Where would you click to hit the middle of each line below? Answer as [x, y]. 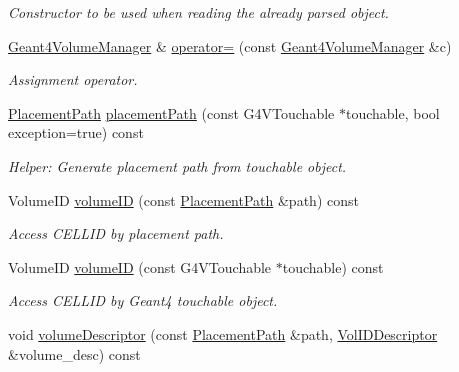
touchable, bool [392, 112]
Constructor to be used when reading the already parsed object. [198, 12]
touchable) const [333, 266]
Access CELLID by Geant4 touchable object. [143, 300]
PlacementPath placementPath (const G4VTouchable [171, 112]
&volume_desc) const [74, 353]
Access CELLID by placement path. [116, 233]
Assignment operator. [73, 79]
